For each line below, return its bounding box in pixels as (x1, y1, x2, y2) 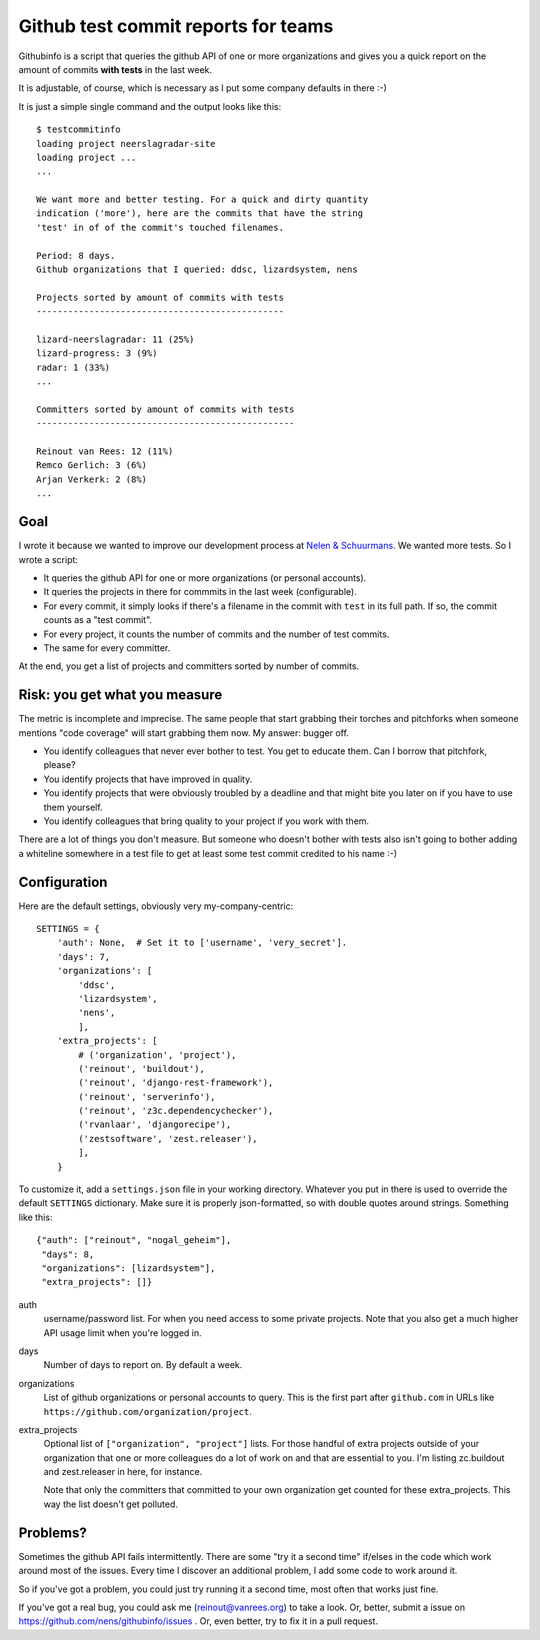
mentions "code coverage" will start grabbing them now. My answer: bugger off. (18, 726, 350, 739)
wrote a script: (18, 553, 79, 565)
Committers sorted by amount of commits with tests (36, 403, 295, 415)
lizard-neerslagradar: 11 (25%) (36, 333, 195, 345)
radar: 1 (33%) (36, 361, 111, 373)
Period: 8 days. (36, 250, 116, 261)
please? (43, 759, 76, 771)
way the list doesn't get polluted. (43, 1498, 179, 1510)
